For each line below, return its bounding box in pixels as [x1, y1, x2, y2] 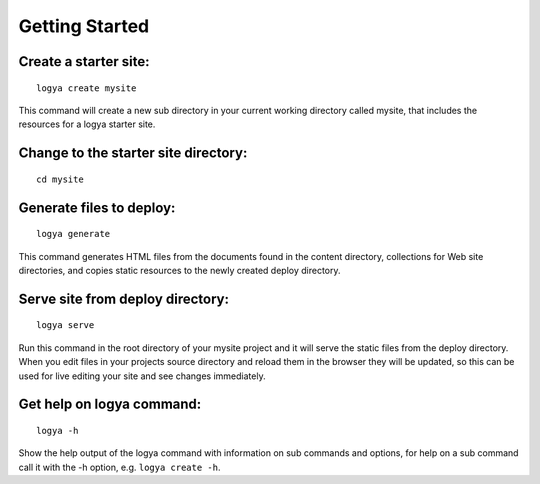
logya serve [36, 320, 95, 331]
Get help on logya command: [18, 396, 202, 413]
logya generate [36, 228, 111, 240]
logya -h [36, 425, 79, 436]
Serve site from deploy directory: [18, 290, 230, 307]
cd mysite [36, 173, 84, 185]
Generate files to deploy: [18, 199, 176, 216]
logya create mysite [36, 82, 137, 94]
